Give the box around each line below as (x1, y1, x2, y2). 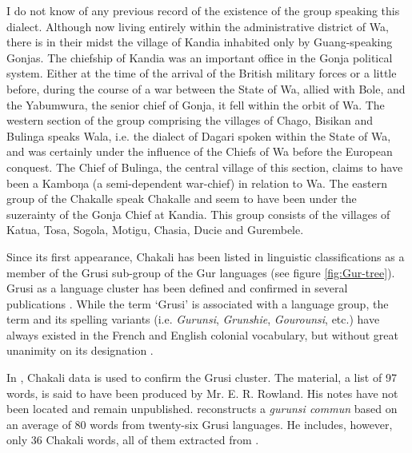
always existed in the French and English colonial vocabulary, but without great (6, 326, 399, 343)
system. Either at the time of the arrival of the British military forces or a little (6, 65, 397, 81)
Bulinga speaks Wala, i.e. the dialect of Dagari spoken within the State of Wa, (6, 127, 391, 144)
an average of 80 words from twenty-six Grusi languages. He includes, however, (6, 415, 393, 432)
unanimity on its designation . (6, 342, 154, 359)
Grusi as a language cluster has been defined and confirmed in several (6, 280, 348, 296)
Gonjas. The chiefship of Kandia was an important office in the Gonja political (6, 49, 393, 66)
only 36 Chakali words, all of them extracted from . (6, 431, 259, 448)
